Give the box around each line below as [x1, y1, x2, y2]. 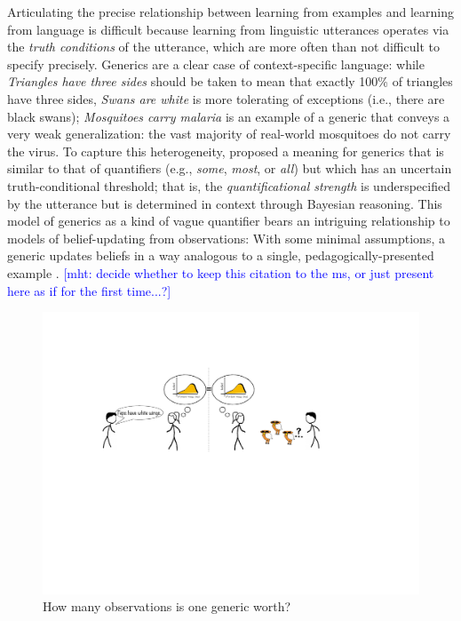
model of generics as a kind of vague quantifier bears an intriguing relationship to [7, 211, 450, 230]
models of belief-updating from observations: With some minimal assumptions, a [7, 228, 445, 247]
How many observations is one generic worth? [43, 597, 291, 616]
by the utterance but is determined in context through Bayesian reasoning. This [7, 194, 442, 212]
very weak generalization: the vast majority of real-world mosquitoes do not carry [7, 124, 451, 143]
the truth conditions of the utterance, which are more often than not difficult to [7, 37, 440, 56]
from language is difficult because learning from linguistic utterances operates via [7, 20, 449, 38]
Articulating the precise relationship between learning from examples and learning [7, 3, 454, 20]
